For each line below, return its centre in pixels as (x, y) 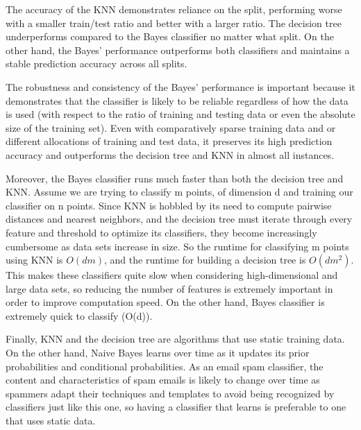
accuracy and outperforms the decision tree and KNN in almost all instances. (170, 154)
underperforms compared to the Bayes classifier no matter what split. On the (170, 36)
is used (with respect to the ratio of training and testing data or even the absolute (180, 114)
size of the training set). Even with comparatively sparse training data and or (171, 127)
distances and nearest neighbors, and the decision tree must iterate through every (179, 219)
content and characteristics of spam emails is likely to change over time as (163, 380)
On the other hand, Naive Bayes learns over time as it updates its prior (158, 353)
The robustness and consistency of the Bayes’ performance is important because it (180, 86)
